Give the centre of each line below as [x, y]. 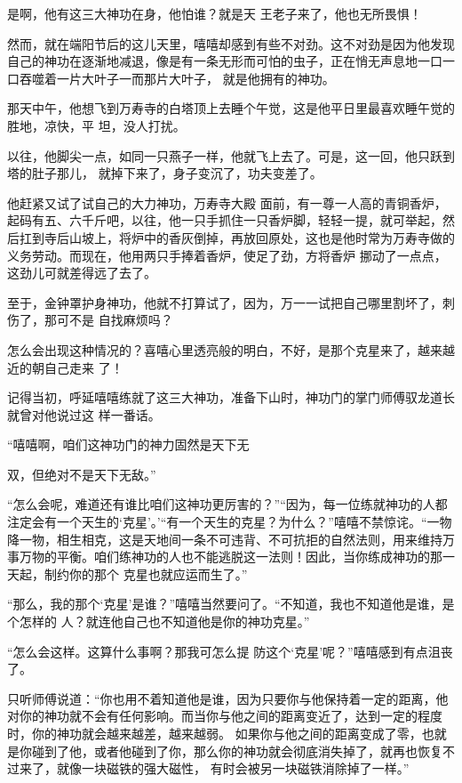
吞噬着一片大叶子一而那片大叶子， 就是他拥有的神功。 [177, 78]
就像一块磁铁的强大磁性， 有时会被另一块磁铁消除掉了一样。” [233, 768]
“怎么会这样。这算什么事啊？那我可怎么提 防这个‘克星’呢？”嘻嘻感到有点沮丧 [230, 651]
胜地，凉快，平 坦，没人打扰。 [96, 125]
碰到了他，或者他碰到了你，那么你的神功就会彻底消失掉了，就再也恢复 [237, 751]
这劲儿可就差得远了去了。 [82, 273]
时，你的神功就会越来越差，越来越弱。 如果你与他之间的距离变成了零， [215, 733]
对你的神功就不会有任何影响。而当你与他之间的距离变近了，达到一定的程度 [225, 716]
